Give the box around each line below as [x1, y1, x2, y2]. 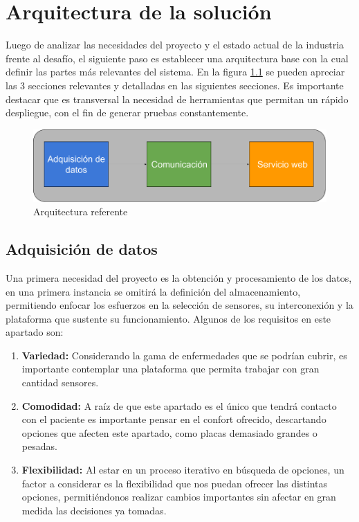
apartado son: [6, 325, 64, 339]
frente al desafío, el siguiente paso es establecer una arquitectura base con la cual [6, 51, 349, 65]
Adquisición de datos [6, 238, 158, 260]
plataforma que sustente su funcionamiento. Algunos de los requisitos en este [6, 311, 331, 325]
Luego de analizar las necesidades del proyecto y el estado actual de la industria [6, 37, 344, 52]
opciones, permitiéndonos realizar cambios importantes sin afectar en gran [21, 489, 336, 504]
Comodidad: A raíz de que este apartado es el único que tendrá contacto [21, 398, 337, 413]
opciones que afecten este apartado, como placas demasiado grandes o [21, 425, 317, 440]
